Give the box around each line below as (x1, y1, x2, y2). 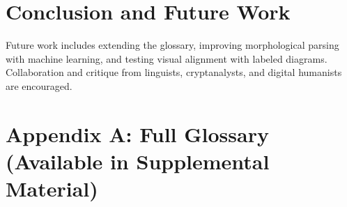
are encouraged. (6, 78, 72, 93)
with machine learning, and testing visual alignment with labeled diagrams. (6, 51, 327, 66)
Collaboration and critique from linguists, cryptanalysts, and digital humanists (6, 65, 342, 79)
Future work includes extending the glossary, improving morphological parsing (6, 38, 339, 52)
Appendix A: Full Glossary (6, 119, 269, 148)
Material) (6, 174, 98, 203)
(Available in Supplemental (6, 146, 270, 175)
